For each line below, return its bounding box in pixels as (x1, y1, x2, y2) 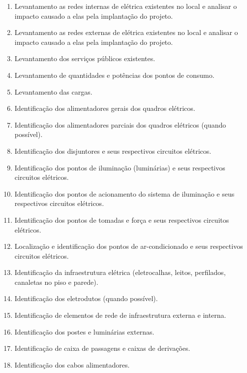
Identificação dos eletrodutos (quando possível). (14, 293, 158, 304)
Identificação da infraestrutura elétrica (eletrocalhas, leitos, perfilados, (14, 267, 226, 277)
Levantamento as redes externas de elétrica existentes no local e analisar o (14, 27, 238, 37)
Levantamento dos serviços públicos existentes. (14, 53, 155, 64)
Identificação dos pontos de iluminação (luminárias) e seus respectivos (14, 162, 225, 172)
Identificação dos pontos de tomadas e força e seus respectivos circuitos (14, 214, 229, 225)
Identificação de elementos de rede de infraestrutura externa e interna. (14, 310, 226, 320)
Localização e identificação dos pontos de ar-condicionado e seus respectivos (14, 241, 243, 251)
